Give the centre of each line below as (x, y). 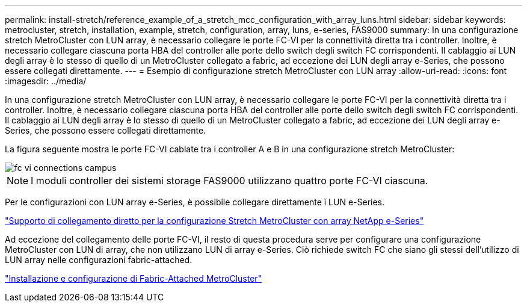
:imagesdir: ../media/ (46, 81)
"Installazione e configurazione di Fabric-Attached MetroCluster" (134, 278)
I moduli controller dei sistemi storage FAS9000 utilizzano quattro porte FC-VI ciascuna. (230, 181)
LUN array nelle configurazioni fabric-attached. (99, 260)
